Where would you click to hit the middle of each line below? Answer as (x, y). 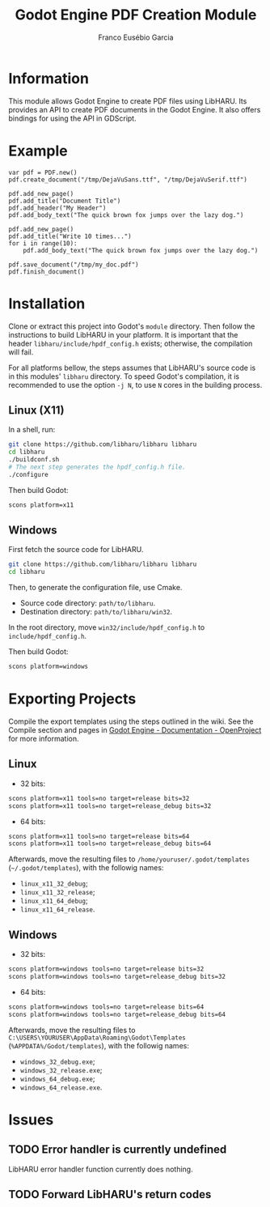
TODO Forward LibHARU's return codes (110, 1194)
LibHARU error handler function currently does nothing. (101, 1169)
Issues (31, 1120)
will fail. (21, 352)
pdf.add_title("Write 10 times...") (70, 236)
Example (38, 151)
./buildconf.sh (34, 460)
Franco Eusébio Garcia (136, 37)
